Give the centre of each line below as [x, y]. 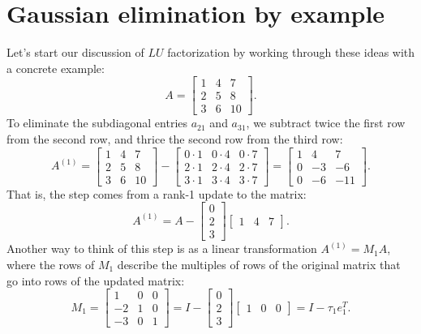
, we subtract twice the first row [326, 123]
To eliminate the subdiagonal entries [97, 123]
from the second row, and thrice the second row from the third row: [175, 139]
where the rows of [51, 264]
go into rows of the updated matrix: [96, 280]
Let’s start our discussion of [75, 52]
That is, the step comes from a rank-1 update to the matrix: [157, 193]
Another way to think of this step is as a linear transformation [162, 248]
